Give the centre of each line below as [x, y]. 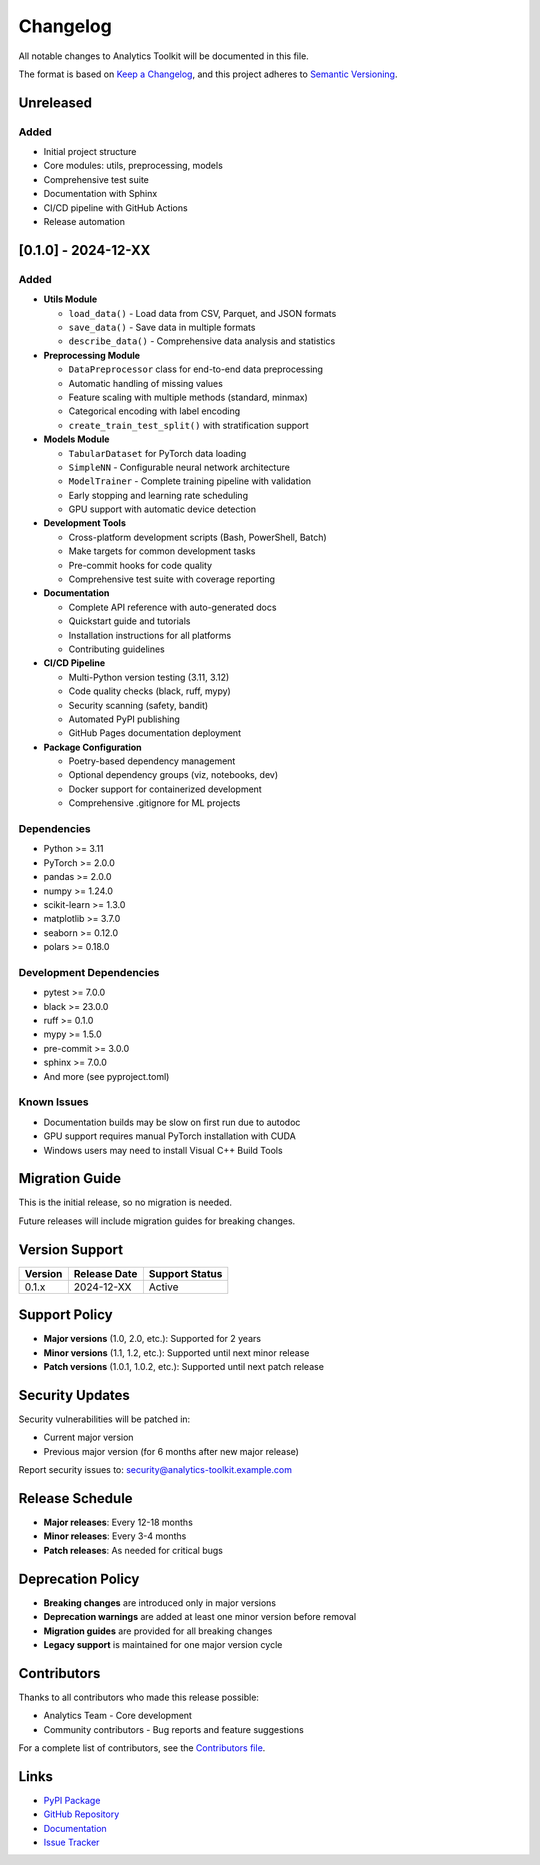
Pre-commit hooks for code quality [140, 565]
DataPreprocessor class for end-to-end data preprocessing [196, 369]
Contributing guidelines [116, 649]
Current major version [88, 1437]
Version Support [71, 1249]
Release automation [84, 222]
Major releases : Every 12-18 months [118, 1522]
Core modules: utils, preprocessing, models [133, 166]
